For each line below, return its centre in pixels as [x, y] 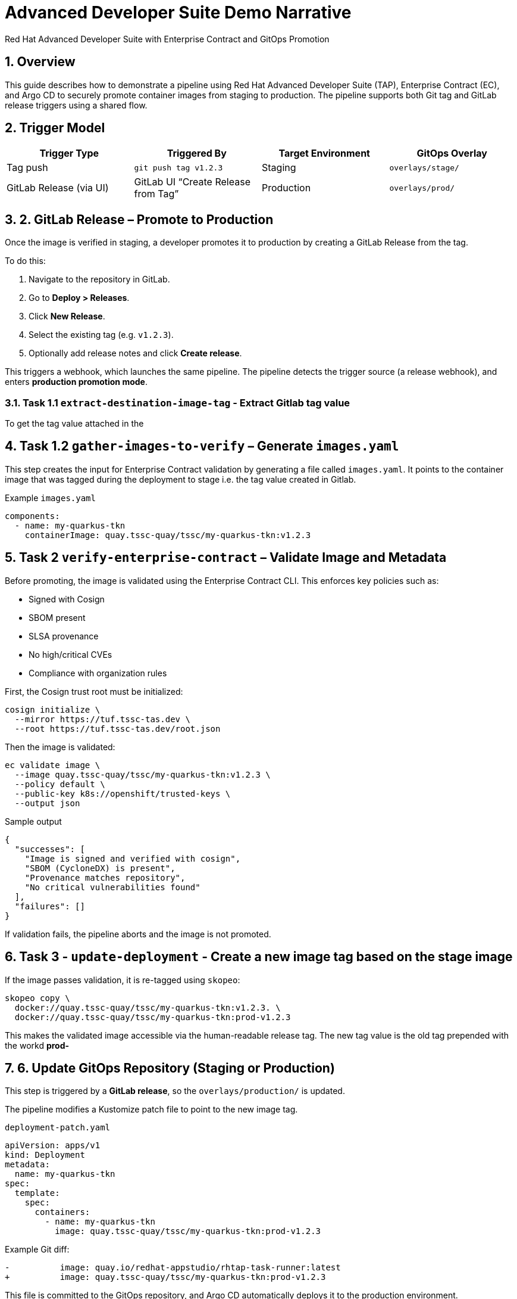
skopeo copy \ [37, 998]
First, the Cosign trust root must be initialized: [94, 691]
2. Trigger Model [55, 128]
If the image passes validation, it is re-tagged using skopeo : [123, 980]
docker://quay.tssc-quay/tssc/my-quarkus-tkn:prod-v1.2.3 [153, 1017]
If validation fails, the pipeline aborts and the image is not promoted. [138, 934]
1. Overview [40, 62]
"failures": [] [50, 906]
